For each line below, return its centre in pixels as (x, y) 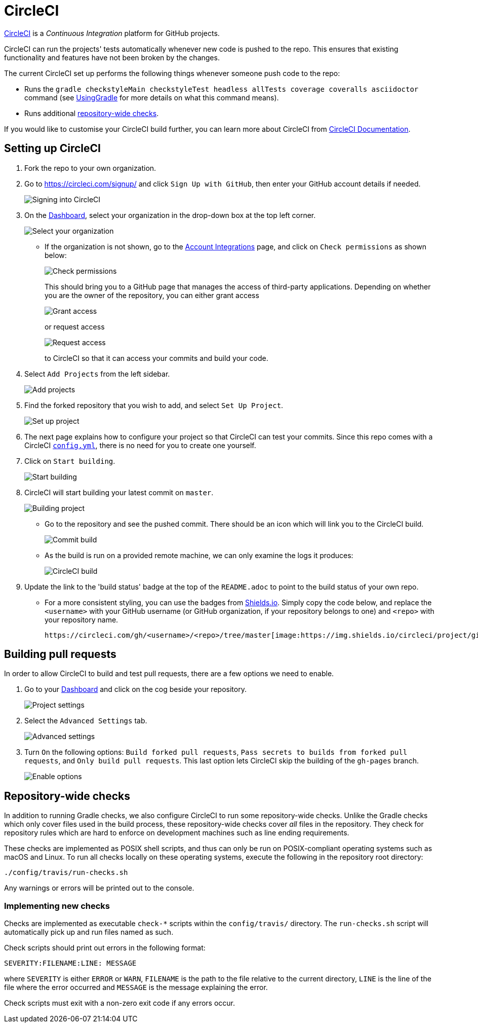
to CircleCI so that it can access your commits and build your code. (156, 358)
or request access (75, 326)
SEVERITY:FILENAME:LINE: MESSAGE (70, 963)
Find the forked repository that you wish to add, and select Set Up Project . (154, 405)
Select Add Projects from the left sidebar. (97, 374)
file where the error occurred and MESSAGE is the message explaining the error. (136, 987)
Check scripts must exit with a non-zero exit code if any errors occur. (120, 1003)
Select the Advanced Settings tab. (86, 721)
